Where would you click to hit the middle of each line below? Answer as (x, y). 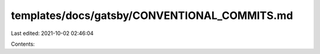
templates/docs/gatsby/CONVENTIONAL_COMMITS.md (152, 15)
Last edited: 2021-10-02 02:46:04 (52, 33)
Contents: (23, 44)
